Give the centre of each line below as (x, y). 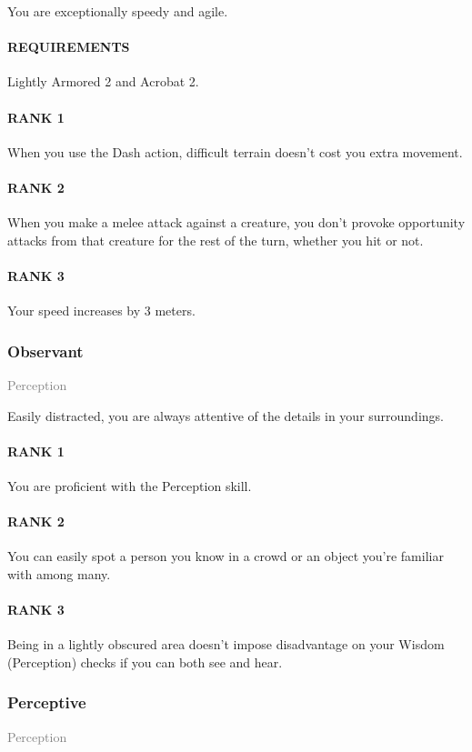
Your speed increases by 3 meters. (101, 311)
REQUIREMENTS (69, 47)
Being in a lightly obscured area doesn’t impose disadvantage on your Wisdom (226, 644)
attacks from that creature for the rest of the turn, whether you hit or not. (216, 240)
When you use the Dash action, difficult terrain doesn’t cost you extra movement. (235, 151)
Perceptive (47, 702)
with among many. (59, 573)
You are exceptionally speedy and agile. (118, 11)
